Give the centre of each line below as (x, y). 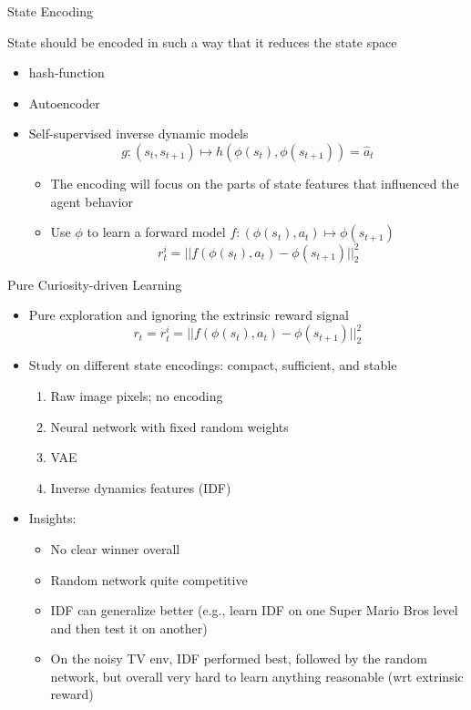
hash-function (67, 72)
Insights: (52, 518)
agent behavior (92, 201)
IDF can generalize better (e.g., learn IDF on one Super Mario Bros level (254, 610)
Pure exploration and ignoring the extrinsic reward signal (189, 315)
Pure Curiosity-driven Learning (95, 284)
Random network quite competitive (149, 579)
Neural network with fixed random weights (169, 426)
